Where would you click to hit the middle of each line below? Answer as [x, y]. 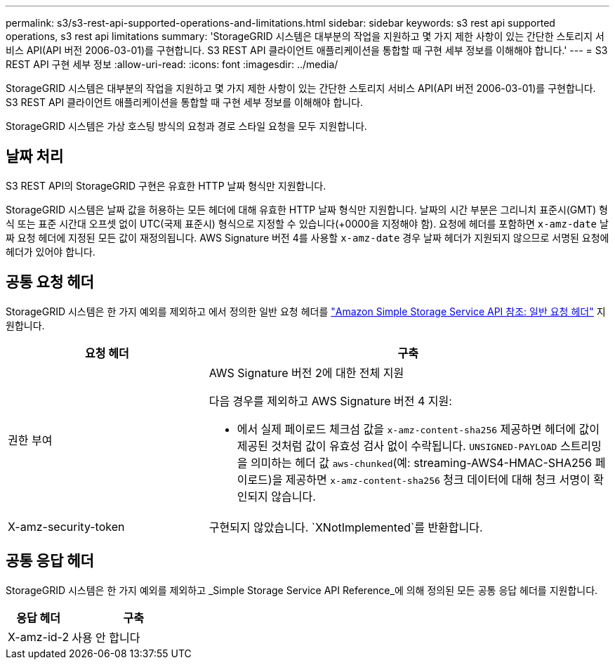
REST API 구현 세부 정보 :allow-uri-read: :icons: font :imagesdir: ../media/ [172, 64]
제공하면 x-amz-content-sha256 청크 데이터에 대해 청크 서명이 [438, 479]
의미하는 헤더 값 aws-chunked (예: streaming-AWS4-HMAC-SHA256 [421, 462]
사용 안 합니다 [106, 637]
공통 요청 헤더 [50, 282]
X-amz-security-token [66, 526]
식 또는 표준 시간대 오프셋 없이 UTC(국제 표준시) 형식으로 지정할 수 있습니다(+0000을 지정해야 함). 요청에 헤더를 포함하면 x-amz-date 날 [307, 223]
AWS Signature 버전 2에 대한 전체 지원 [306, 373]
